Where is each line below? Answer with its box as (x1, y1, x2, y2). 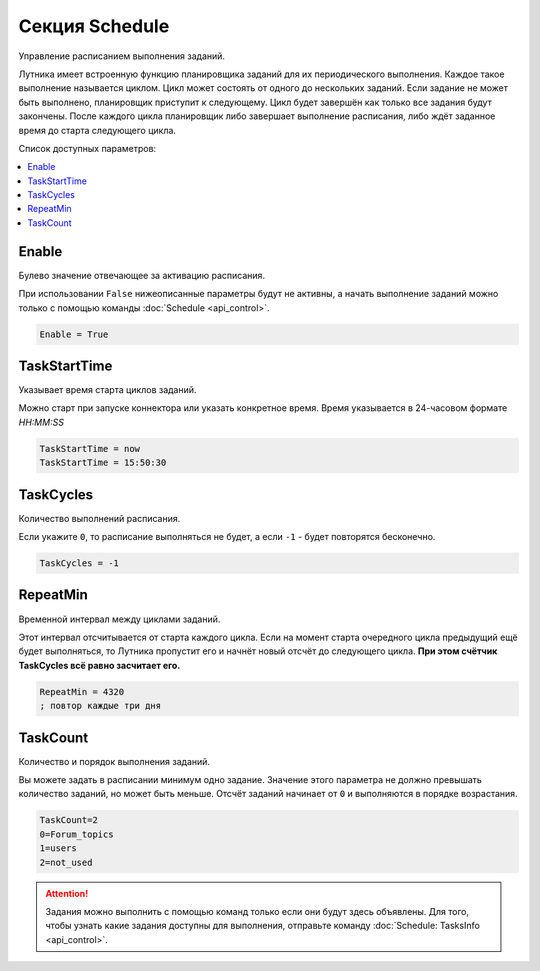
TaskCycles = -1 (39, 558, 120, 569)
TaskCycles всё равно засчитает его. (18, 659, 181, 671)
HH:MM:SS (18, 416, 65, 428)
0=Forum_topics (39, 828, 114, 840)
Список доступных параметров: (18, 142, 157, 154)
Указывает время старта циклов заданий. (18, 384, 197, 396)
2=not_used (39, 856, 93, 868)
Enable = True (39, 328, 109, 340)
